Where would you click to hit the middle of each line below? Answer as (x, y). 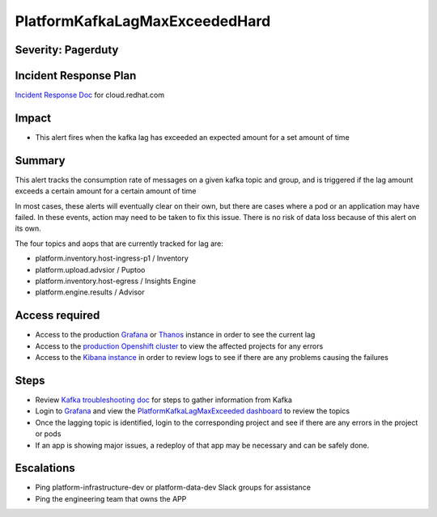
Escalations (45, 468)
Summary (40, 161)
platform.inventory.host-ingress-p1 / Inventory (112, 258)
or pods (48, 434)
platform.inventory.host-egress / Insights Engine (116, 281)
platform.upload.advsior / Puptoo (90, 269)
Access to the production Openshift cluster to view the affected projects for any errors (179, 346)
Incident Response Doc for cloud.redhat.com (90, 95)
